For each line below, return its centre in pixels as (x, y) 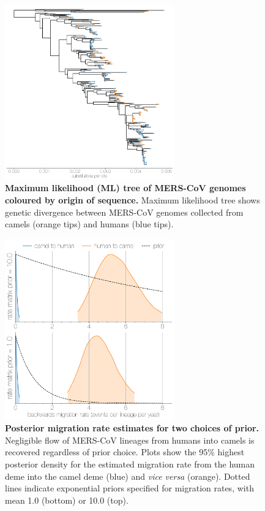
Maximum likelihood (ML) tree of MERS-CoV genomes (125, 188)
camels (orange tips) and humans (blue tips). (89, 224)
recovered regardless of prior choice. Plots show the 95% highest (125, 452)
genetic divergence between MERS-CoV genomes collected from (124, 212)
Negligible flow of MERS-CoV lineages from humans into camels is (130, 440)
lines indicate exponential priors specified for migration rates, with (129, 488)
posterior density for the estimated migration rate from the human (130, 464)
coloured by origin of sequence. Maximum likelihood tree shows (132, 199)
